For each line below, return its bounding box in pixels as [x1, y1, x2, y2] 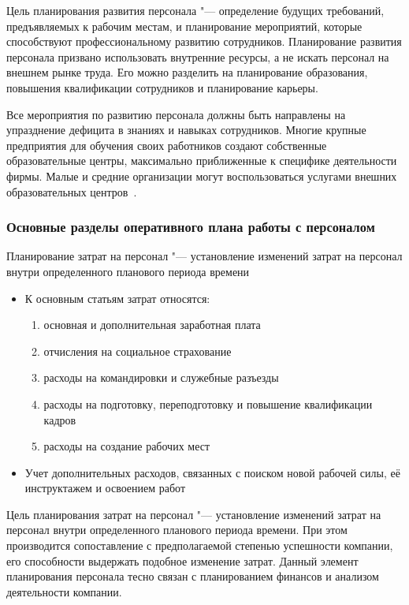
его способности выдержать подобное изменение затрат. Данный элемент [6, 552, 359, 569]
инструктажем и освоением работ [24, 480, 186, 496]
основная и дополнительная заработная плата [43, 316, 261, 333]
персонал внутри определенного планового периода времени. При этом [6, 521, 348, 538]
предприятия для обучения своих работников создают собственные [6, 136, 327, 153]
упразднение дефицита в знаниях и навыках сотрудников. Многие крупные [6, 121, 366, 138]
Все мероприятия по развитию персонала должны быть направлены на [6, 106, 346, 122]
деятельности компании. [6, 583, 122, 599]
